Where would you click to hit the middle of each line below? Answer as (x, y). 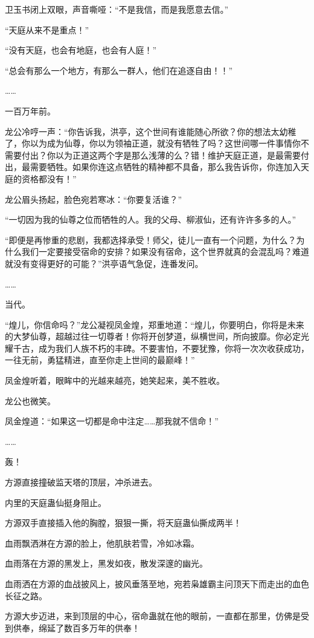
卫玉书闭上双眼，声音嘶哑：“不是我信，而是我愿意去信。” (117, 9)
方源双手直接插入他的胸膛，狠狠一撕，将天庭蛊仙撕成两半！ (123, 523)
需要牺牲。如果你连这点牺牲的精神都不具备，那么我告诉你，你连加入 (165, 167)
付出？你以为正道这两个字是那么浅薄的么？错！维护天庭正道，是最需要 (161, 155)
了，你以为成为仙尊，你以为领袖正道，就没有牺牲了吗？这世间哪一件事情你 (153, 143)
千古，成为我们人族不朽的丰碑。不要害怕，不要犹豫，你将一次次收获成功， (161, 348)
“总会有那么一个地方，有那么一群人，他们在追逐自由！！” (119, 70)
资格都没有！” (49, 178)
